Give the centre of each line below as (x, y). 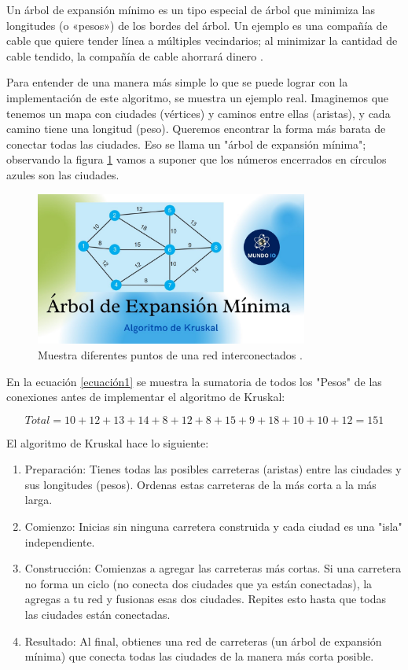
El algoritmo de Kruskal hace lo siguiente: (108, 442)
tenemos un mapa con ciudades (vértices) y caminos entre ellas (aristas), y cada (198, 113)
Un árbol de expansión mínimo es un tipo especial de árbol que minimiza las (191, 9)
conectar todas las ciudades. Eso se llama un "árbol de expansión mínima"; (186, 144)
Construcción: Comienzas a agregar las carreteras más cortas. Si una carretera (213, 568)
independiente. (60, 541)
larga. (39, 500)
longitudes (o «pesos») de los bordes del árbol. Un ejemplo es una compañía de (197, 25)
